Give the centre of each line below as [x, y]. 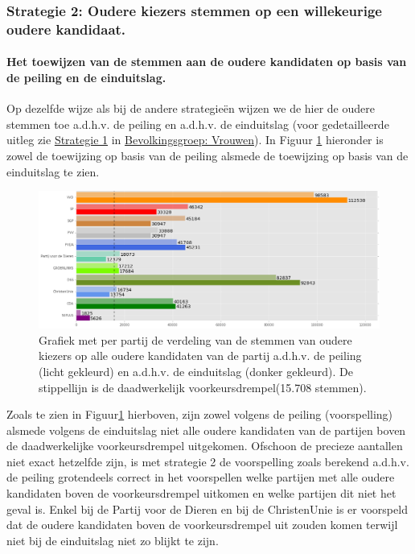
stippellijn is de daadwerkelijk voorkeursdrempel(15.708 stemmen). [203, 387]
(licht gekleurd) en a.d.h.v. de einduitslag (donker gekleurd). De [196, 371]
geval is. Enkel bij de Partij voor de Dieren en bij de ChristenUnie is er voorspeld [207, 509]
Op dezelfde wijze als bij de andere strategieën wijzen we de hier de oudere [191, 108]
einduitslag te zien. [53, 171]
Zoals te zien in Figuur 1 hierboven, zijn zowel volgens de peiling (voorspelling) [200, 414]
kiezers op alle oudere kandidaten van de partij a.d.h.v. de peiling [200, 356]
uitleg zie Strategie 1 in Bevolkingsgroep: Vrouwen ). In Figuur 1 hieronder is [195, 140]
